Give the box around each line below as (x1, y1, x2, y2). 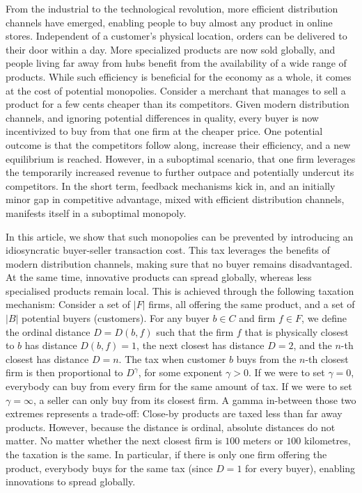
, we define (301, 311, 347, 325)
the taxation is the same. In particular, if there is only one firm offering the (6, 447, 327, 461)
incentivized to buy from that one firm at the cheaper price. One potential (6, 124, 323, 138)
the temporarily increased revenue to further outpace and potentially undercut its (6, 165, 354, 179)
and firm (239, 311, 276, 325)
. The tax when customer (118, 351, 226, 366)
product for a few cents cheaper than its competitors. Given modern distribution (6, 97, 349, 111)
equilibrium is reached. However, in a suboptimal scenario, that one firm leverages (6, 151, 356, 165)
